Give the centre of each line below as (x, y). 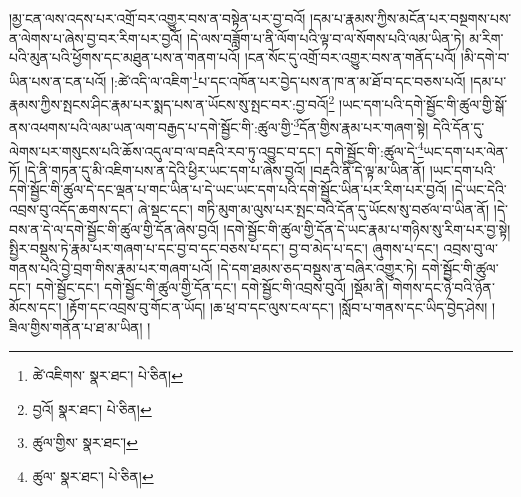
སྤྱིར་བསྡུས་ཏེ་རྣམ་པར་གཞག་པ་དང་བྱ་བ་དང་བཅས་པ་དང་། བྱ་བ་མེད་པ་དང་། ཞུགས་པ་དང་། (224, 248)
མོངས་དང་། (35, 306)
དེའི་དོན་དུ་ (458, 126)
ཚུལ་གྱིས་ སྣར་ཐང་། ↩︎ (85, 442)
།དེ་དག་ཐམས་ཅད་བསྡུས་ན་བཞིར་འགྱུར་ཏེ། (317, 267)
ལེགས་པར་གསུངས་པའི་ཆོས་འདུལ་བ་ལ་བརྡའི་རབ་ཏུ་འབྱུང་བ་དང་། (165, 150)
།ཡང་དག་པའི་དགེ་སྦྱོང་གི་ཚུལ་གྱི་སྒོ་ (423, 103)
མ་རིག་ (486, 37)
